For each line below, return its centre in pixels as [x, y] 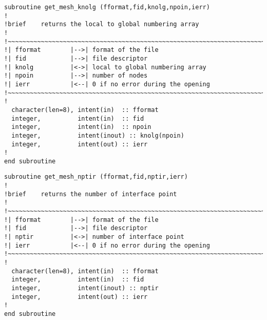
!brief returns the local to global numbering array [102, 24]
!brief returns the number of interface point [91, 194]
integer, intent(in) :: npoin [81, 127]
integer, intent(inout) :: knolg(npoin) [98, 135]
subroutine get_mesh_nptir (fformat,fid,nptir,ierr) [96, 177]
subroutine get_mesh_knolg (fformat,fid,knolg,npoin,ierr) [107, 7]
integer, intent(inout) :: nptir [85, 288]
